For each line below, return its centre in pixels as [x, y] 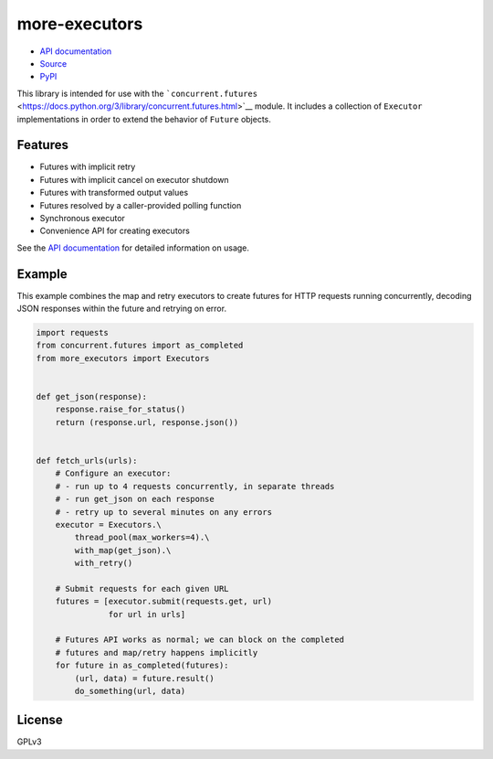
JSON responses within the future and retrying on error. [122, 309]
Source [53, 63]
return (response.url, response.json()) [147, 422]
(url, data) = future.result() [144, 678]
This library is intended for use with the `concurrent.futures [137, 93]
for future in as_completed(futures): [142, 666]
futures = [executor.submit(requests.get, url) [164, 602]
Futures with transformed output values [114, 193]
